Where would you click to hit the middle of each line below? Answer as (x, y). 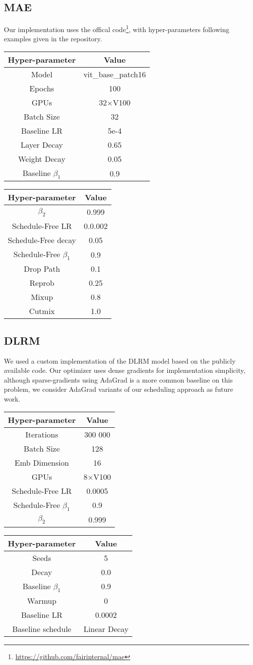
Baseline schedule (42, 629)
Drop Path (42, 269)
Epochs (42, 88)
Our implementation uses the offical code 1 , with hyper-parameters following (117, 28)
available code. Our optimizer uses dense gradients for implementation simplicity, (125, 370)
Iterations (42, 434)
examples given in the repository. (53, 39)
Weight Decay (42, 159)
